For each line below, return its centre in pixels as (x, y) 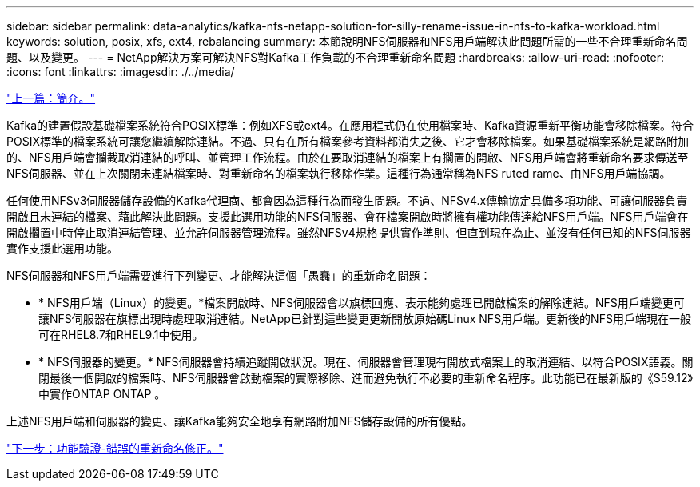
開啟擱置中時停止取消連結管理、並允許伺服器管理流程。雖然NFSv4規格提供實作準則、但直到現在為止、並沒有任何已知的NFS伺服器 (349, 232)
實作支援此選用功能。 (62, 248)
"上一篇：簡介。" (51, 98)
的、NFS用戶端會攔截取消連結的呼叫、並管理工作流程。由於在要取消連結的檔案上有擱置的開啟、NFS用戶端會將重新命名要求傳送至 (348, 157)
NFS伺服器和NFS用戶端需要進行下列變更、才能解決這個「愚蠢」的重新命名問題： (219, 275)
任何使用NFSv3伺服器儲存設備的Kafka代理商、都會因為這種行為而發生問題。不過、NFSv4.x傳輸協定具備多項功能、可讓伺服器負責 (347, 200)
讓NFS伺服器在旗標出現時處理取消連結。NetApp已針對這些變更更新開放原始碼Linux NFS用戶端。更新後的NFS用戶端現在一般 (365, 319)
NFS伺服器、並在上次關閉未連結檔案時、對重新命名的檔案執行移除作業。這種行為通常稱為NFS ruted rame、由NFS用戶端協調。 (339, 173)
